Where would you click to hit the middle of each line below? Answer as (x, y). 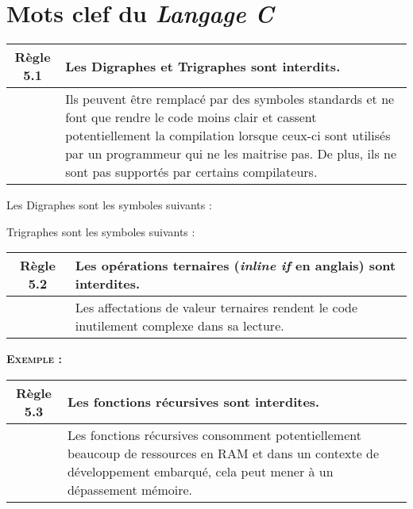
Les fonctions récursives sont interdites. (193, 402)
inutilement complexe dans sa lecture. (179, 326)
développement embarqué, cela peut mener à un (200, 471)
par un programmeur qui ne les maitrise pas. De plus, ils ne (231, 154)
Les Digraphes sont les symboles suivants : (109, 205)
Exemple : (34, 359)
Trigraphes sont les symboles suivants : (101, 231)
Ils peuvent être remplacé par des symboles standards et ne (230, 99)
